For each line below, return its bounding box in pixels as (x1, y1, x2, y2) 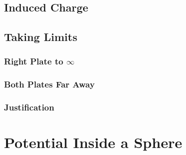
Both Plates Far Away (4, 78, 95, 90)
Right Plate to (4, 55, 63, 67)
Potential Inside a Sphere (4, 132, 182, 152)
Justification (4, 101, 54, 113)
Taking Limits (4, 29, 77, 44)
